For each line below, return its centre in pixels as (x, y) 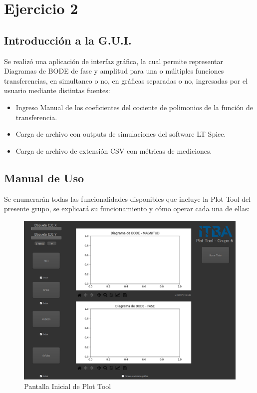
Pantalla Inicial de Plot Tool (68, 386)
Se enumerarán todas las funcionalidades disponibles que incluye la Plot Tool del (128, 199)
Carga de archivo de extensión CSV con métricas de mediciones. (114, 150)
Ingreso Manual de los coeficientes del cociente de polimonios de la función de (134, 107)
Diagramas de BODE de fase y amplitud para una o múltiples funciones (114, 71)
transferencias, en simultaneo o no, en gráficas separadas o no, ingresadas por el (126, 80)
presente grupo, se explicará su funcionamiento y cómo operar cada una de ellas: (127, 209)
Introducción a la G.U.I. (68, 40)
